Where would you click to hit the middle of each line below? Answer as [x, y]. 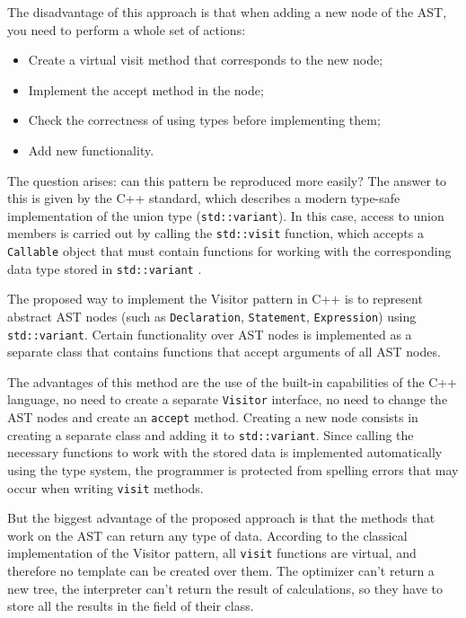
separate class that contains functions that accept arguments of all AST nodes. [224, 352]
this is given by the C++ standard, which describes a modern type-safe [204, 198]
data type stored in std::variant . [105, 268]
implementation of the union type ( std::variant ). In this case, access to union [226, 215]
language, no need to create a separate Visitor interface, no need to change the [228, 399]
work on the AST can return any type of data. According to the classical [207, 535]
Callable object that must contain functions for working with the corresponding [229, 251]
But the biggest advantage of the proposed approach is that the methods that [221, 518]
